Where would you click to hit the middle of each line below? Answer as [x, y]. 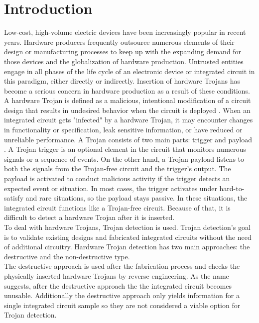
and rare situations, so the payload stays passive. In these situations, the [136, 198]
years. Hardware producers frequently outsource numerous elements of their [119, 42]
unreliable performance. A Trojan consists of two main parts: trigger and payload [128, 139]
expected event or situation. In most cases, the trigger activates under [111, 188]
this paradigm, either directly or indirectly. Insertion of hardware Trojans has [122, 81]
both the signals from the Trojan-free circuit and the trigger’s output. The [118, 168]
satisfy [14, 198]
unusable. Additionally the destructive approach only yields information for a [122, 295]
